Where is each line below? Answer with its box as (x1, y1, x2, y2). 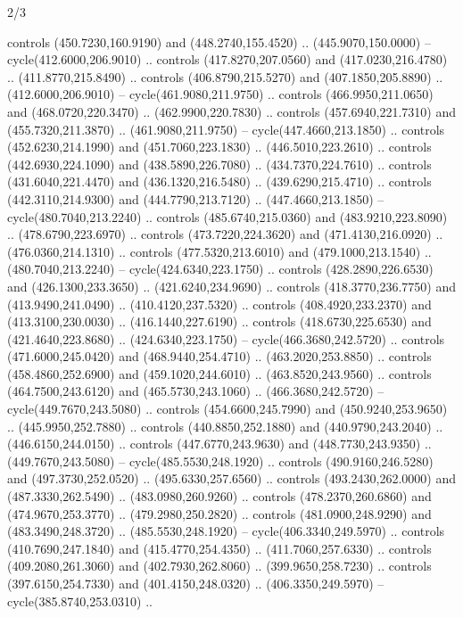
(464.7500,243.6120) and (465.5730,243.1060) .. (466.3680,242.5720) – (7, 382, 384, 400)
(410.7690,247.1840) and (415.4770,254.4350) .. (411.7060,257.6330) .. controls (7, 539, 432, 557)
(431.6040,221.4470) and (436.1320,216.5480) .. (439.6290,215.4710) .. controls (7, 172, 432, 191)
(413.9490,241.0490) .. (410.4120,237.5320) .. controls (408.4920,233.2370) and (7, 294, 432, 313)
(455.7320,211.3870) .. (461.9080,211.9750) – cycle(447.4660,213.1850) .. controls (7, 119, 445, 138)
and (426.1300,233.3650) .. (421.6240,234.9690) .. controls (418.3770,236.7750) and (7, 276, 456, 295)
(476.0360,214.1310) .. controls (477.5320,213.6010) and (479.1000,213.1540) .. (7, 242, 432, 260)
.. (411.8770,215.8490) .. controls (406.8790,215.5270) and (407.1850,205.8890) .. (7, 67, 443, 86)
